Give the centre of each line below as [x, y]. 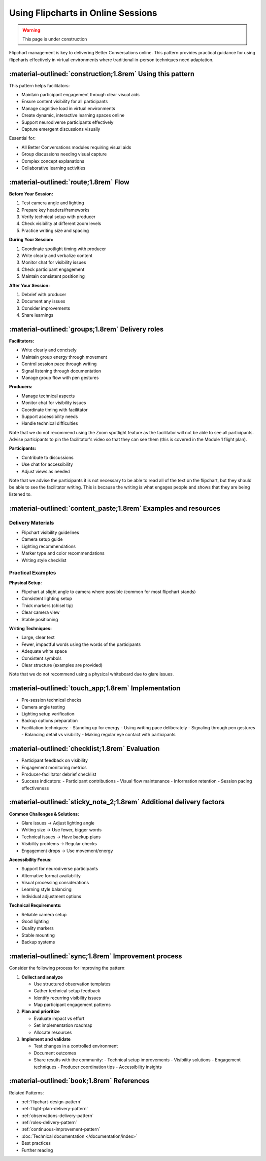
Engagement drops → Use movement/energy [67, 851]
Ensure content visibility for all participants [65, 102]
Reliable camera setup [44, 914]
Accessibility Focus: [30, 860]
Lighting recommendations [49, 546]
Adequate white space [44, 651]
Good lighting [35, 921]
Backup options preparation [50, 721]
